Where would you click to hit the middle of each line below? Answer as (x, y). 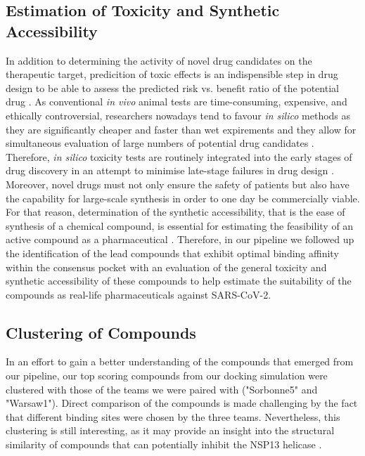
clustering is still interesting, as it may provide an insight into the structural (170, 430)
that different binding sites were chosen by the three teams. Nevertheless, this (173, 416)
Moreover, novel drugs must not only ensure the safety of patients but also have (178, 184)
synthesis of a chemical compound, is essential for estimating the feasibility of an (180, 225)
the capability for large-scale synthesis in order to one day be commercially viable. (183, 198)
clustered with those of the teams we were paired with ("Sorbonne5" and (162, 389)
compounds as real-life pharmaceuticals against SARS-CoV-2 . (139, 294)
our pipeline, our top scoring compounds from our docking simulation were (167, 376)
